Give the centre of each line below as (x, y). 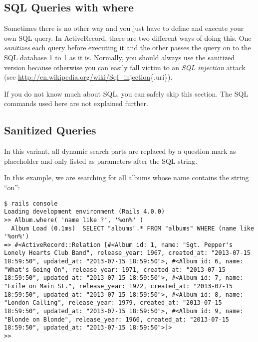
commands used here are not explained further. (76, 103)
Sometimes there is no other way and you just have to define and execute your (124, 28)
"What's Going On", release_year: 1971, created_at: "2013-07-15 (115, 270)
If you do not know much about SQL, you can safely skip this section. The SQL (126, 93)
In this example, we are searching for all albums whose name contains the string (127, 177)
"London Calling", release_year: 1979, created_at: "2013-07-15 (113, 303)
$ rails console (31, 203)
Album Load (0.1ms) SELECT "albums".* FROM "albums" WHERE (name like (133, 228)
